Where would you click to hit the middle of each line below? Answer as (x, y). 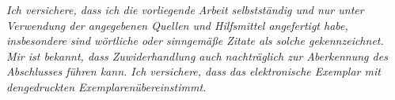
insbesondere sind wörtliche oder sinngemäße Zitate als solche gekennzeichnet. (195, 41)
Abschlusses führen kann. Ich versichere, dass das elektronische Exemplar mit (194, 71)
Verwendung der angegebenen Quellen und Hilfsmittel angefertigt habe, (177, 25)
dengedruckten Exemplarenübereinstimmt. (106, 86)
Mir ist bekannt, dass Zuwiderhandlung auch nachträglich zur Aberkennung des (197, 56)
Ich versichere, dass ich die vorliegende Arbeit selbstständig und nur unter (185, 9)
